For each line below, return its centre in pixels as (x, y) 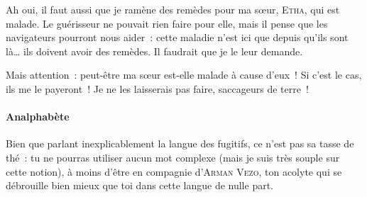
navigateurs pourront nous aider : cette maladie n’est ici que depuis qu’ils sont (177, 37)
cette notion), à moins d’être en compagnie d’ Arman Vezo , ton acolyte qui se (174, 171)
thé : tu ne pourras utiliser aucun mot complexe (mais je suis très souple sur (173, 157)
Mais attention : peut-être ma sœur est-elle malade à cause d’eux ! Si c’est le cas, (184, 75)
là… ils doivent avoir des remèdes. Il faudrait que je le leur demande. (154, 51)
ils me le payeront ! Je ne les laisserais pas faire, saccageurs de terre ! (157, 88)
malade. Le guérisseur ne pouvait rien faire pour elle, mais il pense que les (167, 23)
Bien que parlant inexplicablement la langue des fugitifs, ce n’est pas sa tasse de (180, 143)
